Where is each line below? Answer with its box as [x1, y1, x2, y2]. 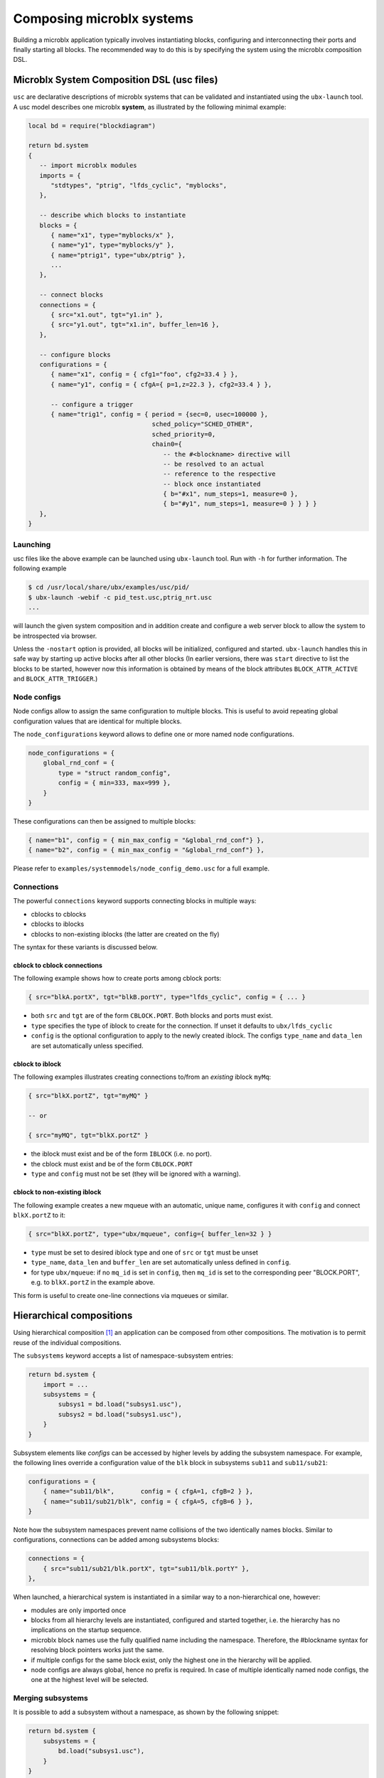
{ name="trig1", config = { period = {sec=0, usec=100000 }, [50, 410, 269, 418]
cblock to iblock [13, 1060, 62, 1068]
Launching [13, 539, 51, 549]
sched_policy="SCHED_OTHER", [151, 420, 254, 428]
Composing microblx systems [13, 11, 194, 26]
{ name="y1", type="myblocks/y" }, [50, 241, 175, 249]
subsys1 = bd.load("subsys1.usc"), [58, 1400, 183, 1408]
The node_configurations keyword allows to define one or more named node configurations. [13, 730, 294, 738]
